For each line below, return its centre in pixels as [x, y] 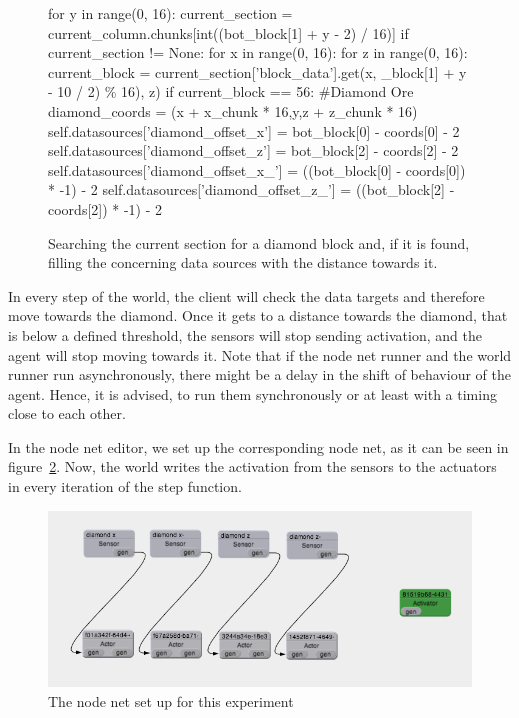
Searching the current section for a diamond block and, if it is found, [259, 242]
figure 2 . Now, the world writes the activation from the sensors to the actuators [252, 466]
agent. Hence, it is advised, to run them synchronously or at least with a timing [252, 393]
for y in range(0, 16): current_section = [170, 13]
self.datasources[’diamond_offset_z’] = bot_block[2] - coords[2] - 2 [253, 150]
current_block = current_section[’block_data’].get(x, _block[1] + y [257, 71]
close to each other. [67, 413]
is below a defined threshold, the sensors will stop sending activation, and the [245, 334]
